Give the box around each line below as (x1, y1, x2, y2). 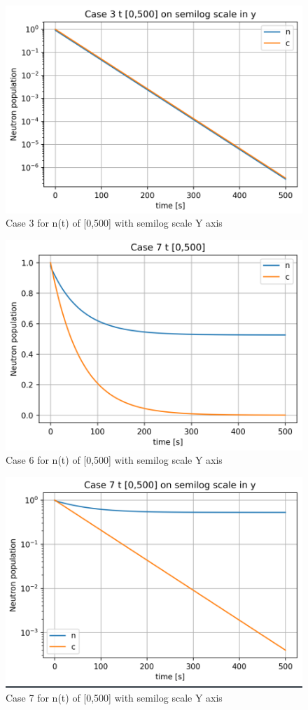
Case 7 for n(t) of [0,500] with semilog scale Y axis (6, 690, 223, 704)
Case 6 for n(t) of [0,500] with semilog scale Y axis (6, 453, 223, 467)
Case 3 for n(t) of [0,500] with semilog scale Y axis (6, 215, 223, 230)
